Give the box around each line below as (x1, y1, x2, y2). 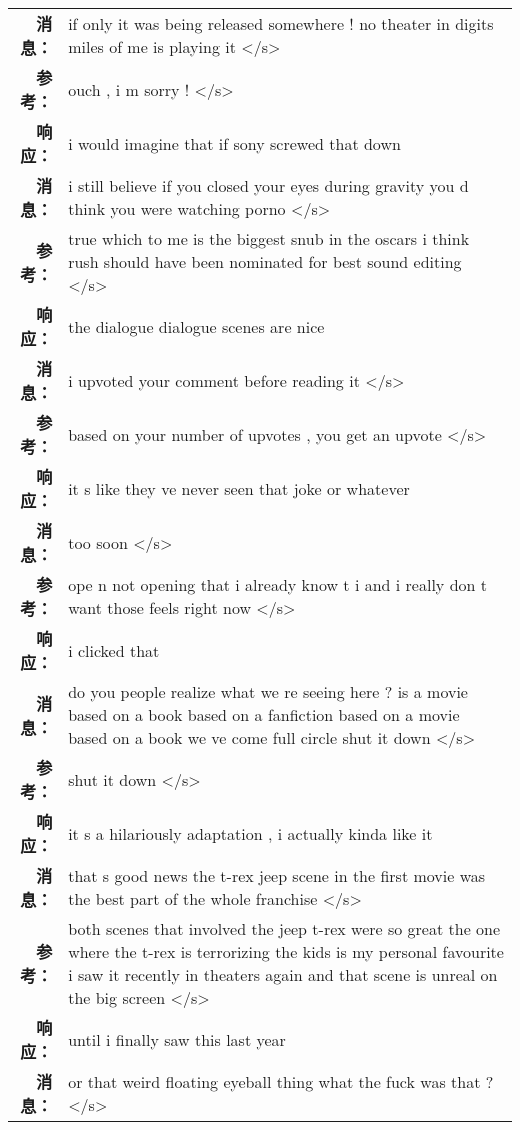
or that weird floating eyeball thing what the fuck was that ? (68, 1070, 494, 1093)
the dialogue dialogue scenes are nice (68, 314, 325, 338)
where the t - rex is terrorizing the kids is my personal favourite (68, 940, 504, 963)
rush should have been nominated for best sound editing (68, 250, 462, 273)
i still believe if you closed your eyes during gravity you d (68, 174, 469, 197)
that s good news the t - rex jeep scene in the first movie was (68, 864, 486, 887)
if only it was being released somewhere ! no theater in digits (68, 12, 494, 35)
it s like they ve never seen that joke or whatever (68, 476, 410, 500)
